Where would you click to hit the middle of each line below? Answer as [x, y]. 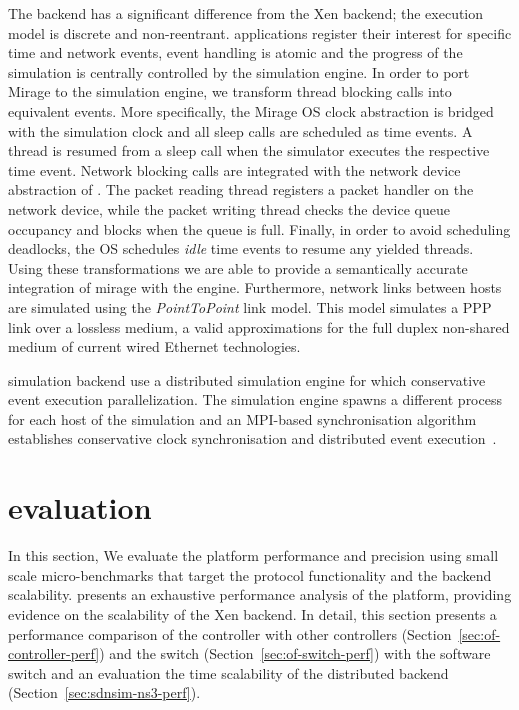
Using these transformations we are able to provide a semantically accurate [238, 267]
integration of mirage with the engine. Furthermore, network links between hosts [255, 287]
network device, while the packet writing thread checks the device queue [229, 208]
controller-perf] [54, 653]
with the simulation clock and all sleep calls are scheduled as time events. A [240, 130]
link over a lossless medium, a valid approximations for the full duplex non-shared [259, 326]
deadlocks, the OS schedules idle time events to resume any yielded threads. [241, 248]
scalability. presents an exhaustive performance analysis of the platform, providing [260, 594]
